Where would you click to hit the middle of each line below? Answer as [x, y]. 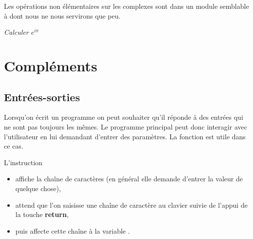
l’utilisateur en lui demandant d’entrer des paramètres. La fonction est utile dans [125, 136]
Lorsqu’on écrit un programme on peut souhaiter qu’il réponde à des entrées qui [124, 117]
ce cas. [14, 146]
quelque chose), [38, 188]
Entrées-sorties [42, 97]
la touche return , [42, 214]
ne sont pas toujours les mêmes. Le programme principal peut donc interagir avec [126, 126]
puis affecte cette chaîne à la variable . [73, 230]
